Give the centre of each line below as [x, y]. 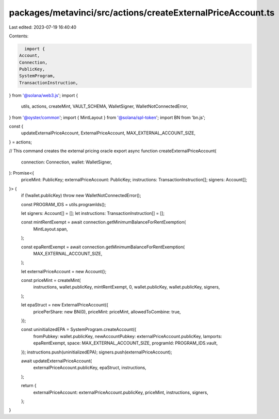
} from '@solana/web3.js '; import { [43, 95]
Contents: [19, 36]
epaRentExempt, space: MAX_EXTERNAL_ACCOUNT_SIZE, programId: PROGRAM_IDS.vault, [125, 343]
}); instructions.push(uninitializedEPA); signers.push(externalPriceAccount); [97, 352]
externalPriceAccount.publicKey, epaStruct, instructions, [90, 368]
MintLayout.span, [50, 229]
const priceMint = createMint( [51, 280]
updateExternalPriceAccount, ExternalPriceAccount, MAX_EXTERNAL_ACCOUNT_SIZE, [108, 133]
